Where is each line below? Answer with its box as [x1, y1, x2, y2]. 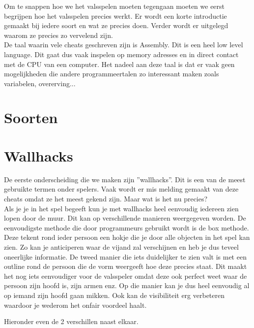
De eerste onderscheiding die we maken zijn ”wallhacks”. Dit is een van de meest [4, 174, 246, 184]
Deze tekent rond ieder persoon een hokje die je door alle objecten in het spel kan [4, 232, 250, 242]
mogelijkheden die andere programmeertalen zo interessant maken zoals [4, 68, 219, 79]
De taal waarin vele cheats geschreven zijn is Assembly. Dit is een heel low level [4, 39, 243, 50]
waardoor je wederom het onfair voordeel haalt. [4, 299, 147, 310]
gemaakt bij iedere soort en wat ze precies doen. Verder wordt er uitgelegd [4, 20, 228, 31]
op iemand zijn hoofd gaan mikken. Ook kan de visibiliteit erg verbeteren [4, 290, 225, 300]
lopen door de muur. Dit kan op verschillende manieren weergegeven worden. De [4, 213, 246, 223]
